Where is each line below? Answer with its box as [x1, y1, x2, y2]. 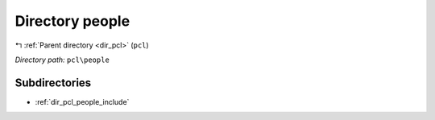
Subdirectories [14, 76, 92, 89]
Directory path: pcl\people [14, 55, 110, 64]
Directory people [14, 12, 130, 30]
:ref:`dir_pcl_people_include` [35, 97, 130, 106]
